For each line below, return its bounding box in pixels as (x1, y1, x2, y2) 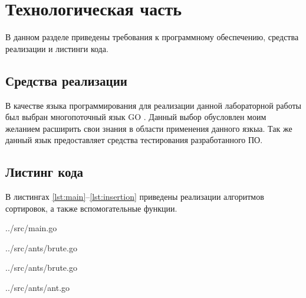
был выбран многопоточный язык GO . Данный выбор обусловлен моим (5, 111, 266, 123)
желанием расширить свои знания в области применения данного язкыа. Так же (5, 122, 292, 134)
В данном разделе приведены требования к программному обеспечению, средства (5, 31, 299, 43)
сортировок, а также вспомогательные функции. (5, 202, 177, 214)
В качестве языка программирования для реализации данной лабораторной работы (5, 99, 302, 111)
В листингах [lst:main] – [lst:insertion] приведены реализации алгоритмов (5, 190, 264, 203)
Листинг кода (5, 163, 84, 181)
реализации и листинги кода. (5, 42, 108, 54)
